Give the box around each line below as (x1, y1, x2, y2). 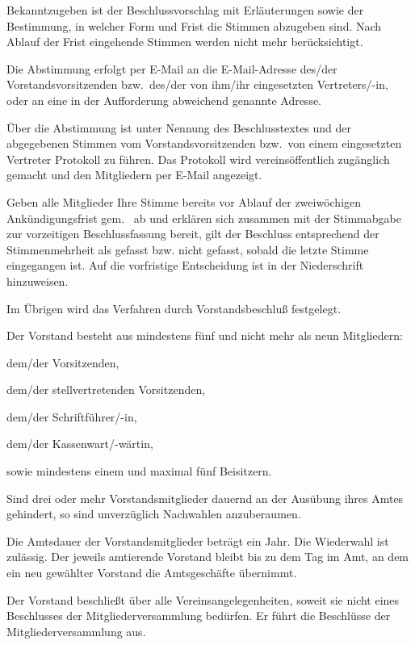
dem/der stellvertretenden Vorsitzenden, (6, 381, 206, 398)
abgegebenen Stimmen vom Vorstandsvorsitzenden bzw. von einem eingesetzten (6, 135, 402, 152)
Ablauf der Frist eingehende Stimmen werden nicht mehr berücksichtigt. (6, 33, 363, 50)
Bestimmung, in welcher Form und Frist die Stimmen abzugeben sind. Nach (6, 17, 382, 34)
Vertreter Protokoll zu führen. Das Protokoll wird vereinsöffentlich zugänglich (6, 150, 390, 167)
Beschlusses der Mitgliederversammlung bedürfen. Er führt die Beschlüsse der (6, 607, 391, 624)
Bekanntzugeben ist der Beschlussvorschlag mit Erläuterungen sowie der (6, 2, 364, 18)
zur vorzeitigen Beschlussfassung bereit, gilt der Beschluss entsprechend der (6, 225, 379, 242)
